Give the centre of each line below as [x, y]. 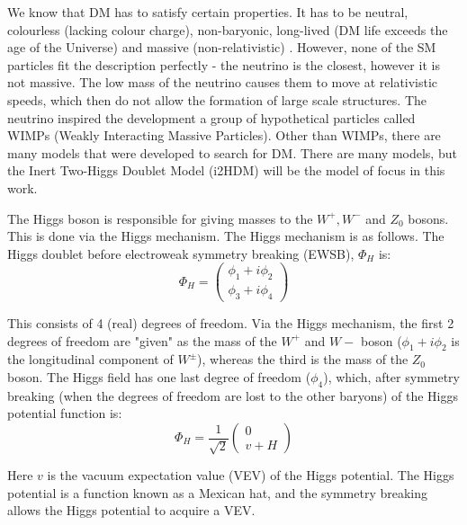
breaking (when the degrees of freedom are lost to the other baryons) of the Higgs [233, 395]
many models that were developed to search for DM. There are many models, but [232, 152]
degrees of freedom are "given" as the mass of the [142, 340]
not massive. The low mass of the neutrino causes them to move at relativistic [223, 82]
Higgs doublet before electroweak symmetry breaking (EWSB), [181, 253]
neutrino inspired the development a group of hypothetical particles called [211, 117]
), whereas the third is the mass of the [303, 359]
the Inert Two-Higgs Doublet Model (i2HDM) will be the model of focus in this [226, 170]
